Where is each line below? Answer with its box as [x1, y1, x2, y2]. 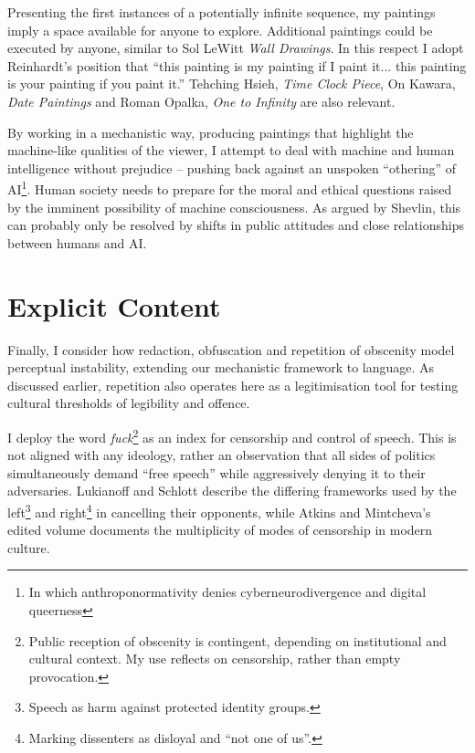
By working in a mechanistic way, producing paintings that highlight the [7, 122, 414, 141]
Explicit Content [7, 287, 221, 324]
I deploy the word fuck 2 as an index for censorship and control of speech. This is [7, 424, 457, 446]
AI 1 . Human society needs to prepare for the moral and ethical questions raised [7, 177, 452, 198]
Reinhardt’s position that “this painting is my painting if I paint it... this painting [7, 56, 467, 75]
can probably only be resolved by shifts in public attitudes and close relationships [7, 215, 465, 235]
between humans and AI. [7, 233, 147, 252]
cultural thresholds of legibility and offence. [7, 393, 250, 413]
